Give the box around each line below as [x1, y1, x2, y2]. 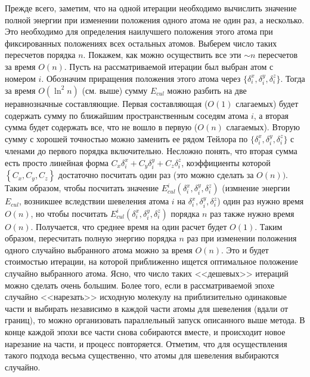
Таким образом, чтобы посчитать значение [5, 182, 159, 194]
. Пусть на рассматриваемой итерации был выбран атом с [64, 60, 274, 72]
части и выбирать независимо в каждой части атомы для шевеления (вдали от [5, 302, 289, 314]
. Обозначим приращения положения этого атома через [41, 72, 241, 84]
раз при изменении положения [187, 232, 297, 244]
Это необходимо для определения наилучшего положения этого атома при [5, 25, 273, 38]
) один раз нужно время [217, 195, 304, 207]
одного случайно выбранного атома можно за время [5, 243, 193, 256]
